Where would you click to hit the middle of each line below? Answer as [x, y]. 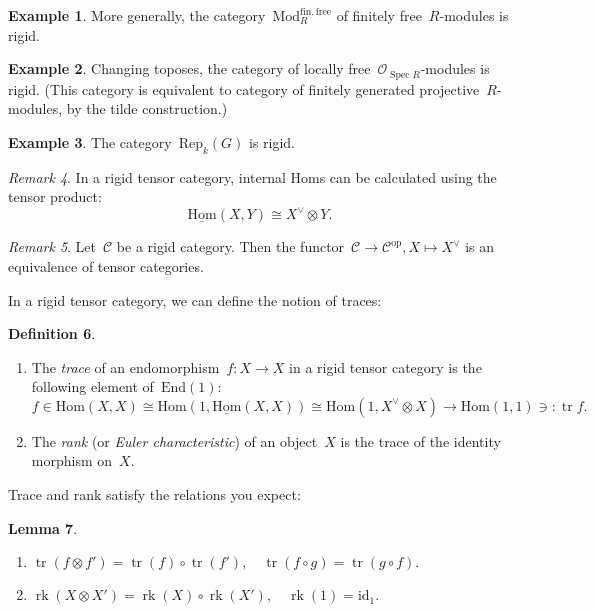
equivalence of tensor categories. [106, 265]
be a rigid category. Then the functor [230, 246]
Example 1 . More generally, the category [137, 15]
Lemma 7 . [43, 527]
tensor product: [55, 196]
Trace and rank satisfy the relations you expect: [154, 494]
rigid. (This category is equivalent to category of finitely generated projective [244, 88]
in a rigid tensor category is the [385, 366]
